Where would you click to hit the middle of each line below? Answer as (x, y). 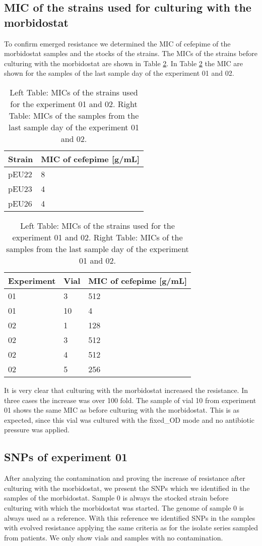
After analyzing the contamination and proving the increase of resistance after (125, 478)
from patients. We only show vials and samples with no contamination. (114, 537)
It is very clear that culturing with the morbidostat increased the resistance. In (126, 390)
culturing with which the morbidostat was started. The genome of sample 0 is (124, 507)
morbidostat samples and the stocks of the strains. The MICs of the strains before (131, 53)
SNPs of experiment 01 (66, 457)
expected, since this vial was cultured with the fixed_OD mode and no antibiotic (129, 419)
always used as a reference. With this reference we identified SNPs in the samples (130, 517)
